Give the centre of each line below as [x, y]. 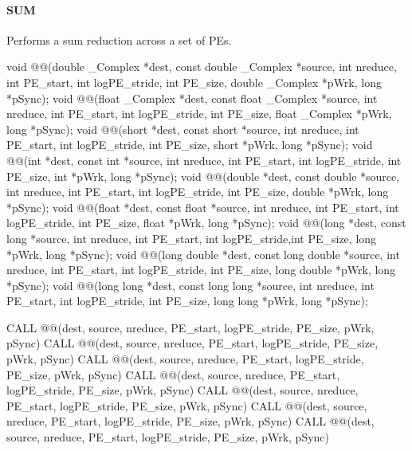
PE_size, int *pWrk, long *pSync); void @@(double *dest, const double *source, [203, 176]
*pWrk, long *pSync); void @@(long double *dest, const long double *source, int [203, 254]
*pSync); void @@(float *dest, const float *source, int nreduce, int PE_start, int [203, 207]
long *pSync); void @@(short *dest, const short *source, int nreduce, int [183, 129]
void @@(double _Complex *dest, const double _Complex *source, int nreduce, [202, 67]
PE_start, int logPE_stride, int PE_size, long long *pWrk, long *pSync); [187, 301]
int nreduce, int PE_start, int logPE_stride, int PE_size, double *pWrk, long [198, 192]
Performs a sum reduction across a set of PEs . [119, 39]
